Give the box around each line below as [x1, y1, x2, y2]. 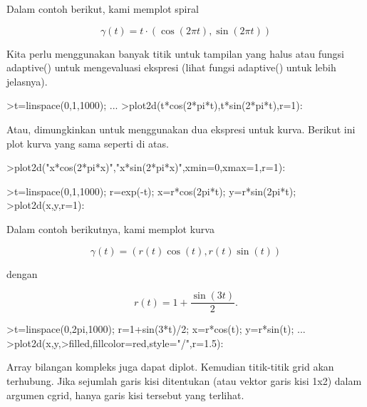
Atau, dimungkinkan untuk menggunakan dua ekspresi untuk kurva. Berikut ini [6, 121, 356, 136]
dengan [6, 266, 38, 281]
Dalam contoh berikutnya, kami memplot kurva [6, 221, 214, 236]
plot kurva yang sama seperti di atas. [6, 135, 169, 150]
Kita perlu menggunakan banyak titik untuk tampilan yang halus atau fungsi [6, 46, 344, 61]
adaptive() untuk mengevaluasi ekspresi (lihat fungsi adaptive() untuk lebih [6, 60, 336, 75]
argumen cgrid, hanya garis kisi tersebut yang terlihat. [6, 387, 244, 402]
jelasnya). [6, 73, 48, 88]
